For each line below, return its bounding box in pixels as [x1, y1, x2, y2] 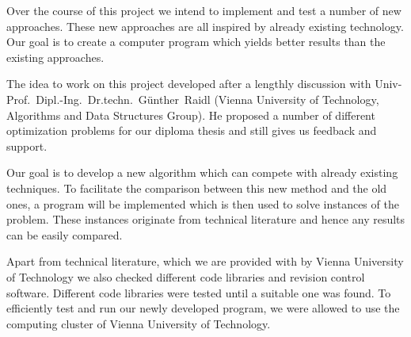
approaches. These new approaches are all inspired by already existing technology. [6, 17, 404, 34]
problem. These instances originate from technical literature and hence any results [6, 211, 405, 228]
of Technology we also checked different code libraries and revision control [6, 268, 365, 285]
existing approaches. [6, 48, 105, 65]
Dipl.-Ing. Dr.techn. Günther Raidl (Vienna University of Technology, [36, 90, 379, 107]
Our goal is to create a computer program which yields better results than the [6, 33, 386, 50]
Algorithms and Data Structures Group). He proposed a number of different [6, 106, 375, 123]
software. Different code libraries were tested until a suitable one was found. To [6, 284, 391, 301]
